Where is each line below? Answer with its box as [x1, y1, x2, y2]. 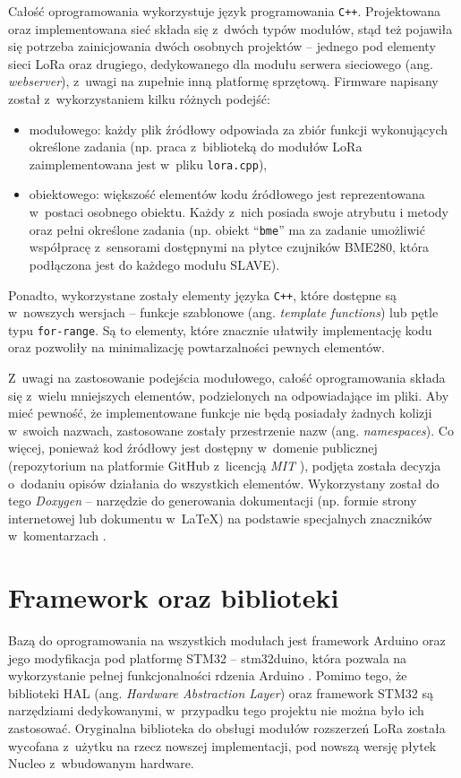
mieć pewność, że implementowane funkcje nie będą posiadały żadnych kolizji [8, 403, 432, 422]
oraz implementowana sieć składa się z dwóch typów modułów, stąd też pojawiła [8, 19, 453, 38]
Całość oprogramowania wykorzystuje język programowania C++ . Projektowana [8, 2, 440, 20]
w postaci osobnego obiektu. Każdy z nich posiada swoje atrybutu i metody [29, 203, 448, 221]
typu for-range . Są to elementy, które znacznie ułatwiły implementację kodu [8, 320, 432, 339]
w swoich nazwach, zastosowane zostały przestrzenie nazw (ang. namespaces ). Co [8, 420, 454, 439]
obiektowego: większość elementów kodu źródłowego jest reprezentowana [29, 185, 425, 203]
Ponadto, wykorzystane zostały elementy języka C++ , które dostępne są [8, 285, 397, 304]
